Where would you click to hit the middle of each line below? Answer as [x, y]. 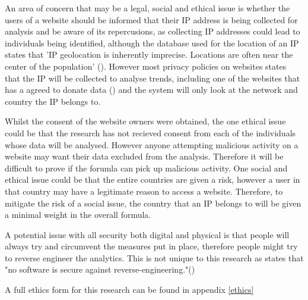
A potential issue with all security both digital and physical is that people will [147, 234]
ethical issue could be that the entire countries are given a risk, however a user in [153, 179]
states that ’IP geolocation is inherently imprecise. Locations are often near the [149, 54]
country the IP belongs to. [53, 101]
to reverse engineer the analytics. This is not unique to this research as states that [154, 257]
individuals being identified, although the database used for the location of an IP [152, 43]
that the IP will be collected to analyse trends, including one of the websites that [153, 78]
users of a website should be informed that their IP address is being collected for [151, 19]
